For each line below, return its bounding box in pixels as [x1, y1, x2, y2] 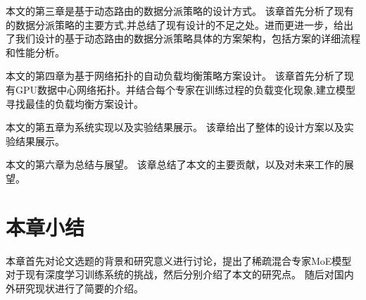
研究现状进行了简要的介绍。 [15, 280, 144, 295]
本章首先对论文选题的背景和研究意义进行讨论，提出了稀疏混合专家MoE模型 [6, 253, 352, 268]
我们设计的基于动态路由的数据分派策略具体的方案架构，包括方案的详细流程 [15, 31, 360, 46]
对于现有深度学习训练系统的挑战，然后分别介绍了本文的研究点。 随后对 [6, 267, 334, 282]
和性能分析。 [6, 44, 65, 59]
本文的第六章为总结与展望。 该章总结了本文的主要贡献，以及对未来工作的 [6, 157, 344, 172]
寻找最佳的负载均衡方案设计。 [6, 96, 144, 111]
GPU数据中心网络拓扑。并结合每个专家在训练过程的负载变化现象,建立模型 [15, 82, 355, 96]
